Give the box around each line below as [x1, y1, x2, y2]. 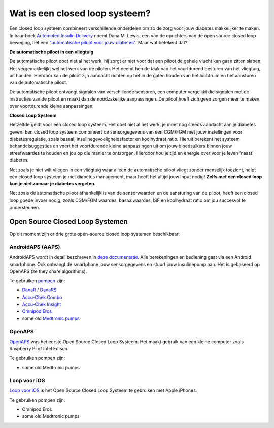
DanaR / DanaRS [22, 287, 57, 293]
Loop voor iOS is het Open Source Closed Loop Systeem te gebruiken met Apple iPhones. [9, 387, 197, 393]
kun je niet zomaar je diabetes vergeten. [9, 181, 96, 187]
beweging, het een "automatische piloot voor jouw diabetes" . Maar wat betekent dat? [9, 40, 188, 46]
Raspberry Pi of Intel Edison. [9, 346, 69, 352]
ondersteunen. [9, 204, 40, 210]
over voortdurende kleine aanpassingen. [9, 103, 94, 109]
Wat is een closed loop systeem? [9, 8, 151, 19]
